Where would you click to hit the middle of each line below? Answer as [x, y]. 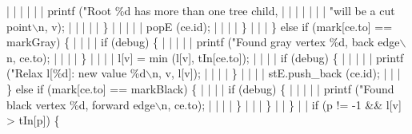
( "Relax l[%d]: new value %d [76, 73]
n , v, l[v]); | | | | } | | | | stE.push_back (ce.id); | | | [276, 73]
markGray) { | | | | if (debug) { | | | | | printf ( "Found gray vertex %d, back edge [203, 42]
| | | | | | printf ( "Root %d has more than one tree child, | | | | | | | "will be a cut [201, 10]
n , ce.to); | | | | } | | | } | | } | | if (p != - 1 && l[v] [281, 104]
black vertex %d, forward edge [81, 104]
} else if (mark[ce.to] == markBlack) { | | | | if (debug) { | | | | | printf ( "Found [200, 88]
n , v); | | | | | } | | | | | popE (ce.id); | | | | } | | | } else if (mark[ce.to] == [215, 26]
